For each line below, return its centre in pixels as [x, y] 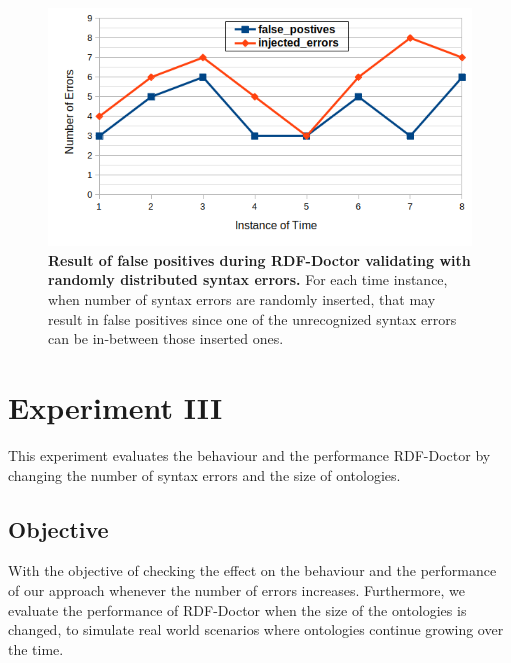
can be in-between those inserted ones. [166, 338]
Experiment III [115, 407]
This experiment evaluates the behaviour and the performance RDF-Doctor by [249, 454]
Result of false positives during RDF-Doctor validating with [259, 259]
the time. [36, 648]
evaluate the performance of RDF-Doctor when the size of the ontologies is [237, 609]
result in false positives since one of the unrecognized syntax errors [252, 318]
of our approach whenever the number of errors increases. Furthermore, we [237, 589]
